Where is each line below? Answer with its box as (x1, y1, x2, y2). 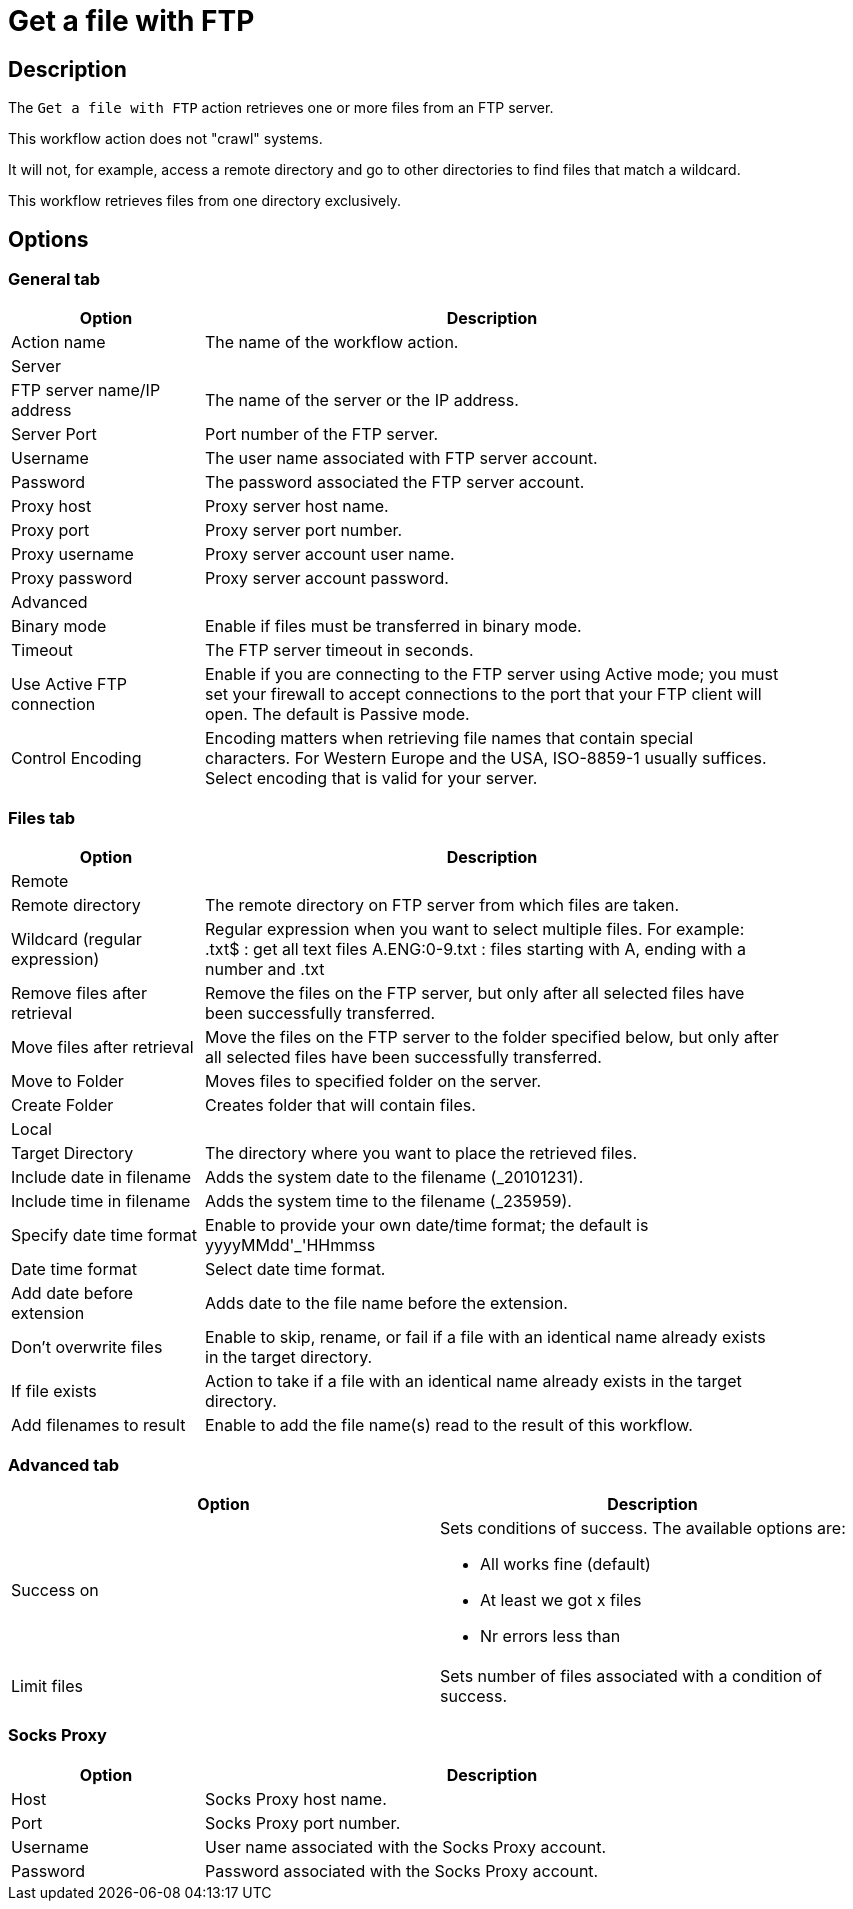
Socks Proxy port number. (205, 1812, 401, 1833)
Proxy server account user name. (205, 544, 455, 565)
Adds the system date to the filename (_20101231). (205, 1167, 584, 1188)
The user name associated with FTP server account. (205, 448, 598, 469)
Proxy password (11, 568, 133, 589)
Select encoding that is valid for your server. (205, 768, 538, 789)
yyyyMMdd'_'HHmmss (205, 1235, 376, 1256)
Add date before (11, 1283, 134, 1304)
